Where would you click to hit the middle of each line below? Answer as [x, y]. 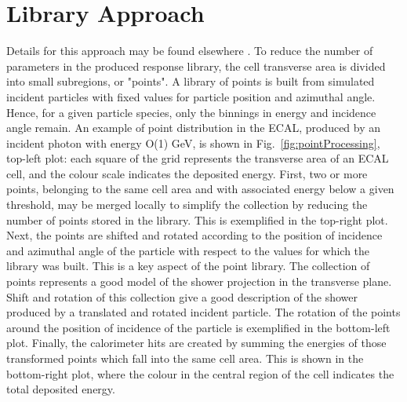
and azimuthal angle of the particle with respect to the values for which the [188, 250]
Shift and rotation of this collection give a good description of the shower [182, 296]
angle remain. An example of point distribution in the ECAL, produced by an [194, 128]
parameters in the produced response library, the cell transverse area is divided [196, 66]
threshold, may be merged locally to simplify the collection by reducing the [187, 205]
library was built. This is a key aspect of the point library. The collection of [188, 266]
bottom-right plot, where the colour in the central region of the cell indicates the [200, 373]
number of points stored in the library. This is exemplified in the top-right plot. [197, 219]
